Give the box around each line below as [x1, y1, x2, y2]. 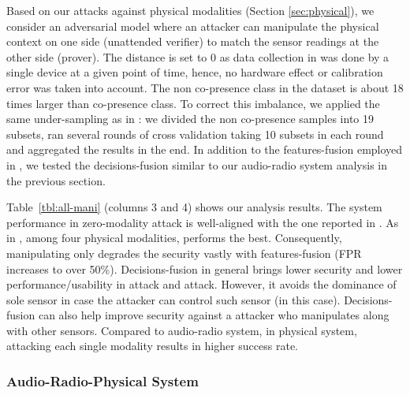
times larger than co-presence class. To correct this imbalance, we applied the [6, 95, 380, 111]
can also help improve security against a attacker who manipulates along [38, 307, 389, 323]
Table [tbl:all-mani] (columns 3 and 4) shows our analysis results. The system [6, 199, 382, 215]
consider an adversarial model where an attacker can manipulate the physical [6, 17, 379, 34]
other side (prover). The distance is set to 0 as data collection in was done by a [6, 48, 389, 65]
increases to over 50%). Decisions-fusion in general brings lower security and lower [6, 260, 403, 277]
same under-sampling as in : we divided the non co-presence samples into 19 [6, 110, 374, 127]
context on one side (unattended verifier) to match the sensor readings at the [6, 33, 379, 50]
